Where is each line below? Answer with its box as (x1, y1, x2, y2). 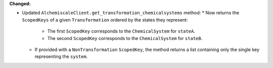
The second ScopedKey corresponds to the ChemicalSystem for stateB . (47, 35, 203, 41)
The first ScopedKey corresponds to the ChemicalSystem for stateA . (47, 28, 196, 34)
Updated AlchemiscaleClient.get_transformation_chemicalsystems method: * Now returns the (22, 10, 240, 16)
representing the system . (34, 53, 88, 59)
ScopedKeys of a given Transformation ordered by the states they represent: (22, 16, 188, 22)
